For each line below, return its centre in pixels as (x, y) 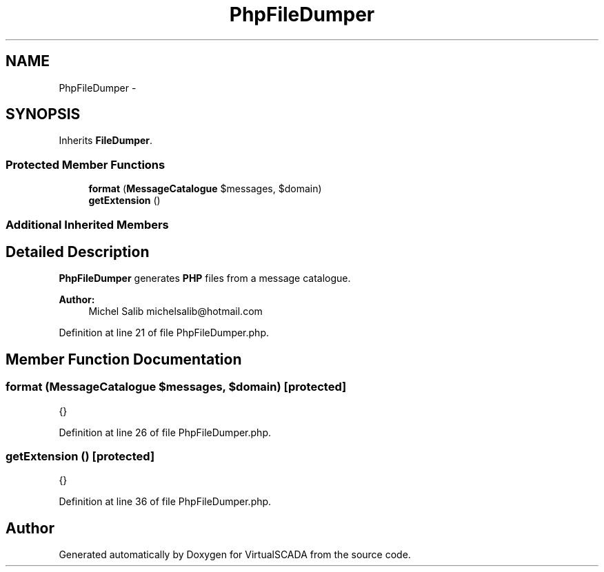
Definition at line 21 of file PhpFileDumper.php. (164, 333)
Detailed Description (78, 252)
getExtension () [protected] (80, 456)
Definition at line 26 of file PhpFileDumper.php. (165, 432)
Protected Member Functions (85, 164)
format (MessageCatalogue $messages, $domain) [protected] (176, 387)
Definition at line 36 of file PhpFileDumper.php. (165, 502)
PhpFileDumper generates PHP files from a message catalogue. (205, 278)
